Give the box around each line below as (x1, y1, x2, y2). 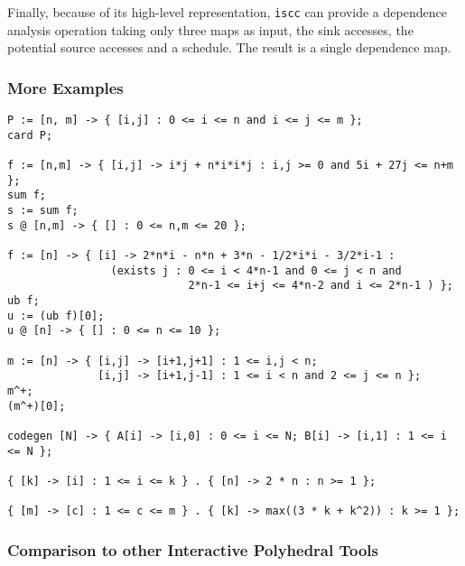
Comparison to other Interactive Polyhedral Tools (7, 538, 378, 561)
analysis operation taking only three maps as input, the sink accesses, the (7, 20, 414, 39)
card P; (7, 128, 53, 142)
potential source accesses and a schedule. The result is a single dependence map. (7, 38, 451, 57)
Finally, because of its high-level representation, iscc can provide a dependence (7, 3, 447, 21)
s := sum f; (7, 204, 79, 217)
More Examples (7, 76, 124, 98)
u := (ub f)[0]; (7, 309, 105, 322)
